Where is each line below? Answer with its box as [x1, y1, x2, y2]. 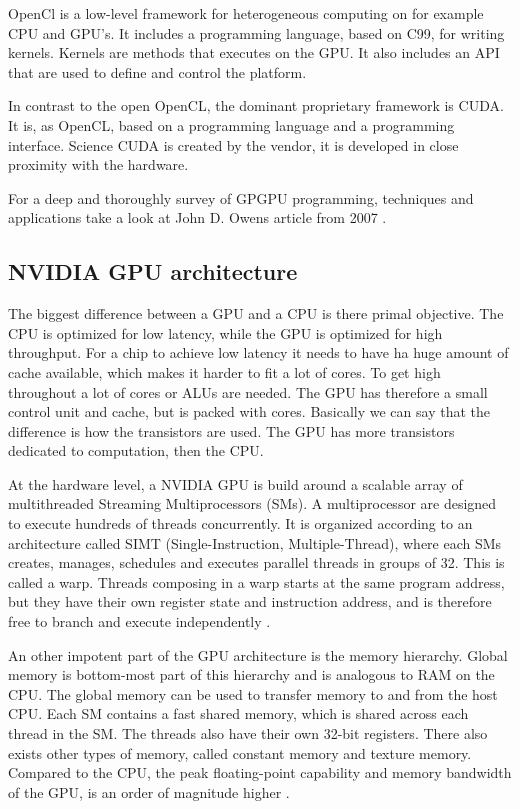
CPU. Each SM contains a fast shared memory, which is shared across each [8, 703, 469, 724]
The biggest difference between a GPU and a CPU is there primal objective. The [8, 303, 504, 324]
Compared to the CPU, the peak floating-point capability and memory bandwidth [8, 762, 512, 783]
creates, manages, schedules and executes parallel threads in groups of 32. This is [8, 552, 505, 573]
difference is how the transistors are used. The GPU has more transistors [8, 420, 455, 441]
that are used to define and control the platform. [8, 61, 307, 82]
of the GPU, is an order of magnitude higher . [8, 781, 290, 802]
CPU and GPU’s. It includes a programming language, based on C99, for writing [8, 22, 505, 43]
